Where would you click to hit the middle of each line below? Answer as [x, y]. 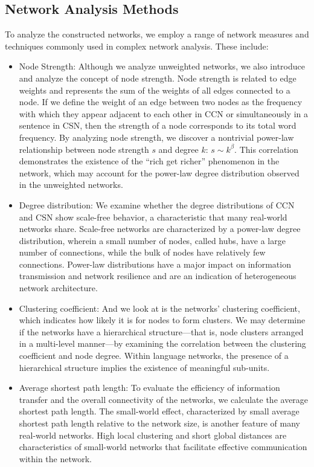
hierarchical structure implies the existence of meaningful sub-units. [144, 367]
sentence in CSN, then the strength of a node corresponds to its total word [158, 125]
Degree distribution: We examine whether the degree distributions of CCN [157, 205]
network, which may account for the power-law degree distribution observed [159, 172]
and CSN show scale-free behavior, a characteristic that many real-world [153, 217]
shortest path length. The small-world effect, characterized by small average [159, 411]
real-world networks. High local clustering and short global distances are [153, 435]
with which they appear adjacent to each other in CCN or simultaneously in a [164, 113]
